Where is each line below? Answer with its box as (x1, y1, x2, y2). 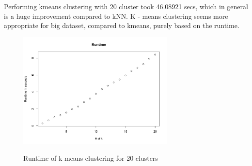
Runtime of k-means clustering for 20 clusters (23, 152, 158, 163)
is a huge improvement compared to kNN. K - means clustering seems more (4, 11, 228, 21)
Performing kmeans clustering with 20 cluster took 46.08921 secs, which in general (4, 1, 248, 11)
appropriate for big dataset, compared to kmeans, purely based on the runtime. (4, 20, 239, 30)
